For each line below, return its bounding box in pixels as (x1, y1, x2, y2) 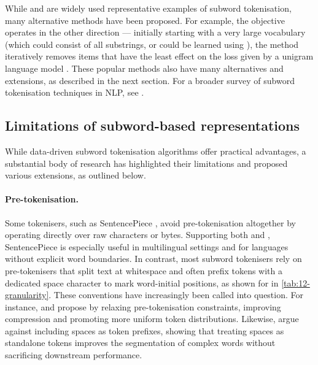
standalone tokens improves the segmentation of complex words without (5, 336, 276, 349)
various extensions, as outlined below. (5, 169, 146, 182)
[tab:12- (281, 276, 310, 289)
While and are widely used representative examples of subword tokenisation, (5, 2, 292, 14)
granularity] (5, 288, 49, 301)
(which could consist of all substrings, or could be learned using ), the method (5, 37, 299, 50)
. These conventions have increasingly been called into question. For (48, 288, 304, 301)
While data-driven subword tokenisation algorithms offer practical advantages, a (5, 144, 306, 157)
